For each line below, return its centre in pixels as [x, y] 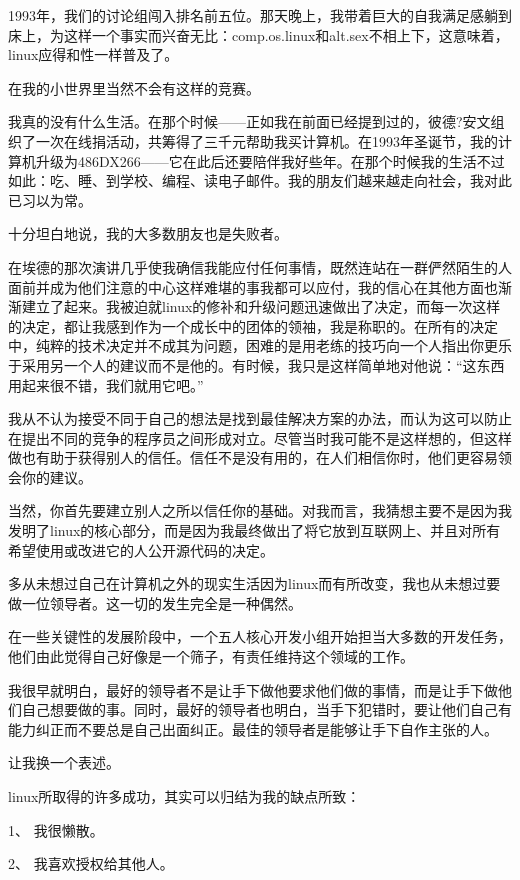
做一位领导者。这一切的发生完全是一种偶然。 [155, 602]
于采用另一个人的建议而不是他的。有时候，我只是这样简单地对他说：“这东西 [256, 364]
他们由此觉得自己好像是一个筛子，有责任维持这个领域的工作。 [211, 656]
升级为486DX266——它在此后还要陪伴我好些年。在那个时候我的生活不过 [270, 160]
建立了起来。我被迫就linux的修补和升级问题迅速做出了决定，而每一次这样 [261, 306]
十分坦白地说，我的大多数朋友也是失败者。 [148, 233]
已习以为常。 [50, 199]
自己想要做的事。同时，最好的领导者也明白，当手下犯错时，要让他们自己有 [266, 709]
